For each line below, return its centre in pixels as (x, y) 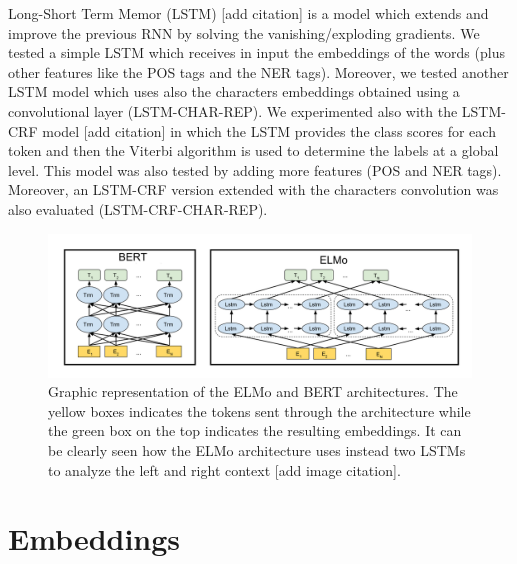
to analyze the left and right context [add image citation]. (224, 469)
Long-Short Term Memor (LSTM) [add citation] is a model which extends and (248, 13)
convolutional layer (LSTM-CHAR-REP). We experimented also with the (233, 110)
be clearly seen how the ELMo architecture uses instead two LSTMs (257, 450)
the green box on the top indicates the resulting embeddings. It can (255, 430)
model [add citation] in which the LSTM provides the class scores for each (269, 130)
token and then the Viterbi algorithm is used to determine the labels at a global (253, 150)
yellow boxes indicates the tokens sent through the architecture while (259, 410)
